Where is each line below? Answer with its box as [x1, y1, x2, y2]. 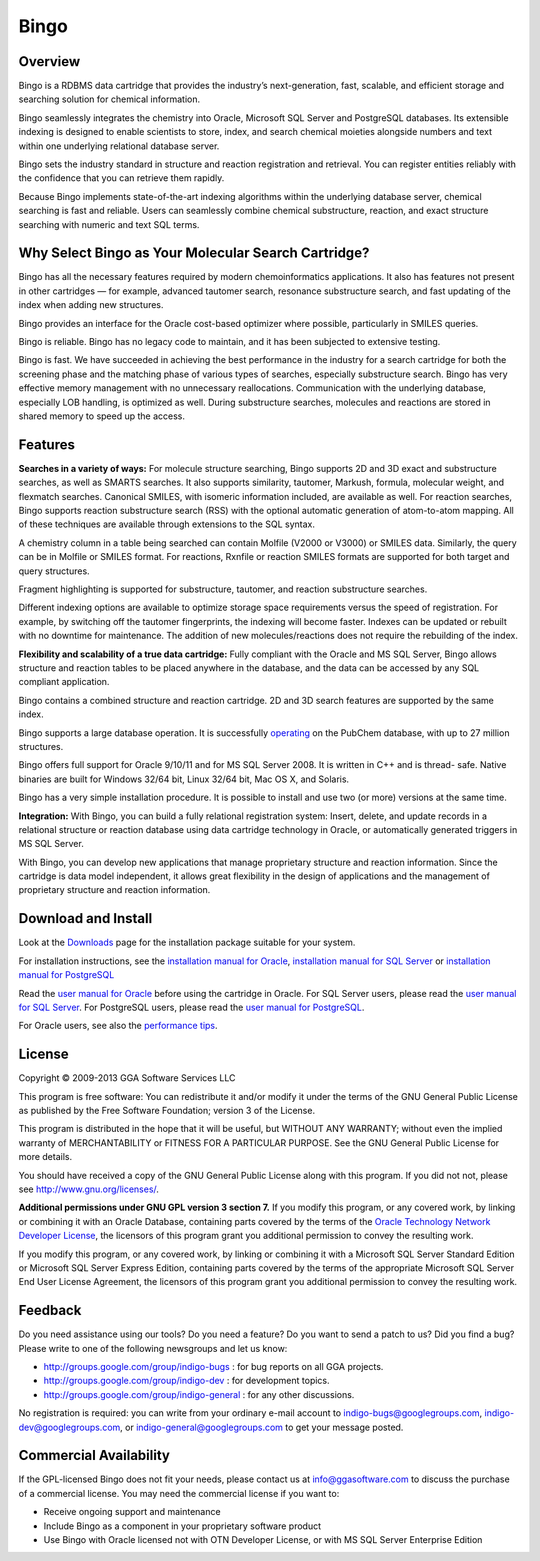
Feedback [18, 1302, 82, 1319]
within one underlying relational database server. [18, 140, 220, 152]
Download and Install [18, 910, 153, 927]
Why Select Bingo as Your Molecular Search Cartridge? [18, 245, 370, 262]
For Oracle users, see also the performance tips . [18, 1020, 219, 1032]
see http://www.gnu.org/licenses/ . [18, 1183, 160, 1195]
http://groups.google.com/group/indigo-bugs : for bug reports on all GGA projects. [43, 1360, 384, 1372]
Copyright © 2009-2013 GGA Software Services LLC [18, 1072, 236, 1084]
